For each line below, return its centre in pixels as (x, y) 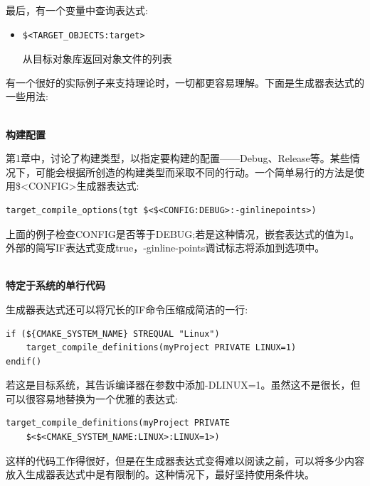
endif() (24, 361)
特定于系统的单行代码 (55, 285)
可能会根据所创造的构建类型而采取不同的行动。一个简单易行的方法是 (195, 172)
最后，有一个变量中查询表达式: (77, 10)
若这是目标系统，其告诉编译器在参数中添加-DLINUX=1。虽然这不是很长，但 (183, 385)
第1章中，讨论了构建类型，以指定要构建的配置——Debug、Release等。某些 (178, 158)
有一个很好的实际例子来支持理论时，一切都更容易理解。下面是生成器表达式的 (185, 82)
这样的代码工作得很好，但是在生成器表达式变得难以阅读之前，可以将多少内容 (185, 460)
